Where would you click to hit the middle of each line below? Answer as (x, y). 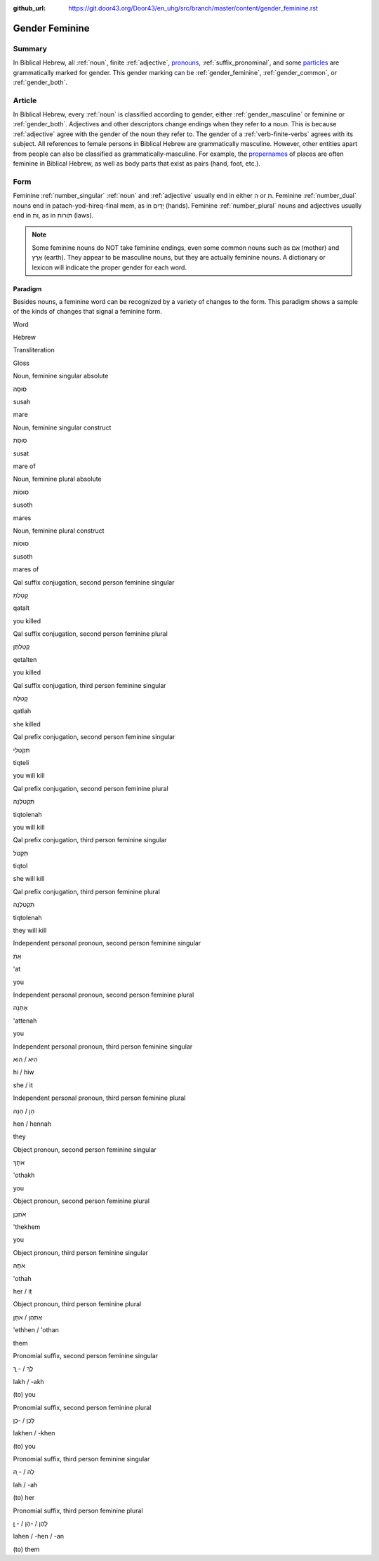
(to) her (24, 1498)
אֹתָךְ (19, 1162)
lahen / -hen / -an (39, 1536)
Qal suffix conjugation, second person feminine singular (94, 582)
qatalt (21, 608)
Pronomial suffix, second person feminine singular (86, 1355)
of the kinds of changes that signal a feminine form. (88, 312)
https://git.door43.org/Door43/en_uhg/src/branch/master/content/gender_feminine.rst (193, 8)
